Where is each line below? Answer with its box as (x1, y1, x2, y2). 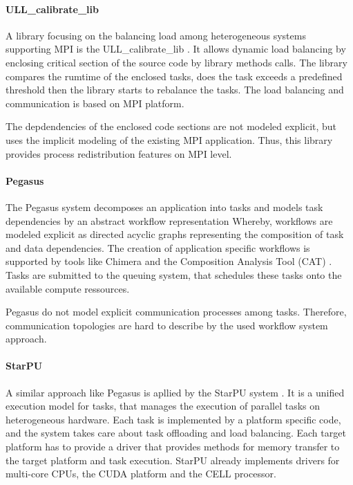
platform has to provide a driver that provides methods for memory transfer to (6, 439, 340, 454)
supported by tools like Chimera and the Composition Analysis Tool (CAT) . (6, 254, 332, 268)
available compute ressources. (6, 281, 130, 295)
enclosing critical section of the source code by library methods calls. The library (6, 55, 347, 69)
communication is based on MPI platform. (6, 95, 184, 110)
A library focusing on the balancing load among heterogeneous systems (6, 28, 306, 42)
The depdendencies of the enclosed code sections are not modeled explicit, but (6, 119, 337, 134)
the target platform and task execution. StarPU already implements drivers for (6, 452, 340, 467)
